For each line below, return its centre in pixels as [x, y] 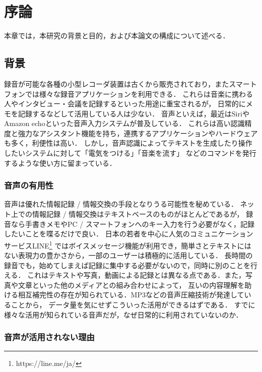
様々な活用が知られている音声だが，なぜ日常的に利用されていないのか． [123, 314]
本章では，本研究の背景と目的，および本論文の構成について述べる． [117, 36]
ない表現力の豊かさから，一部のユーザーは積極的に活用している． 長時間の [128, 255]
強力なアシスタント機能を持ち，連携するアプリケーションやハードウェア [138, 133]
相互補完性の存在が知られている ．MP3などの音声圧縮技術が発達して [131, 295]
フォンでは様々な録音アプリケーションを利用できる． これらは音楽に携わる [129, 94]
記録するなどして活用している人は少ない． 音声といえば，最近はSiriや [134, 113]
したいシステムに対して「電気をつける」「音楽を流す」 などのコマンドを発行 [130, 153]
